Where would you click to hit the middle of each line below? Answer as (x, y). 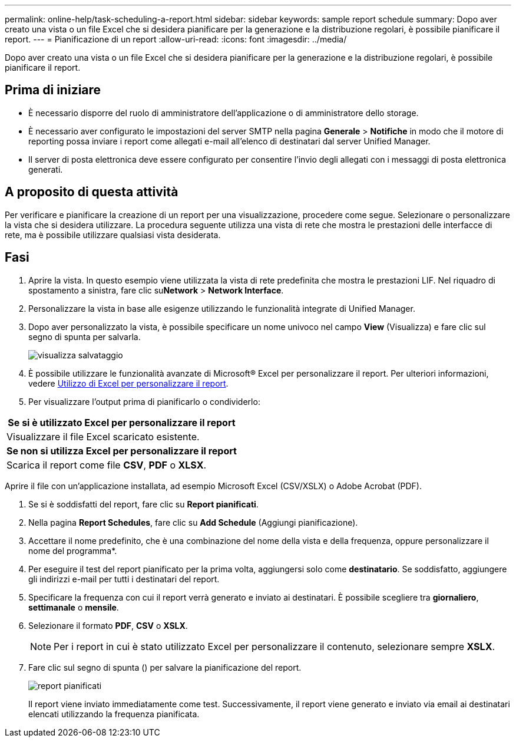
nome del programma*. (73, 550)
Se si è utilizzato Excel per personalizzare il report (122, 422)
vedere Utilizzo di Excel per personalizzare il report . (128, 383)
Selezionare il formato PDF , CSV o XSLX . (108, 625)
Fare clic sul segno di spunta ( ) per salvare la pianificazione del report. (165, 667)
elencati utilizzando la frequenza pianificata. (114, 714)
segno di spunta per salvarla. (85, 337)
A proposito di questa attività (92, 192)
